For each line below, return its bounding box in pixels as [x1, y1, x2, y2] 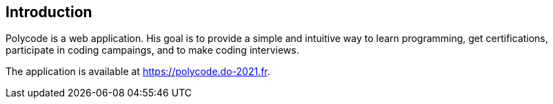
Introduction [6, 3, 92, 21]
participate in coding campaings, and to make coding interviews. [6, 44, 299, 56]
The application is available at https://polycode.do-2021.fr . [6, 65, 270, 78]
